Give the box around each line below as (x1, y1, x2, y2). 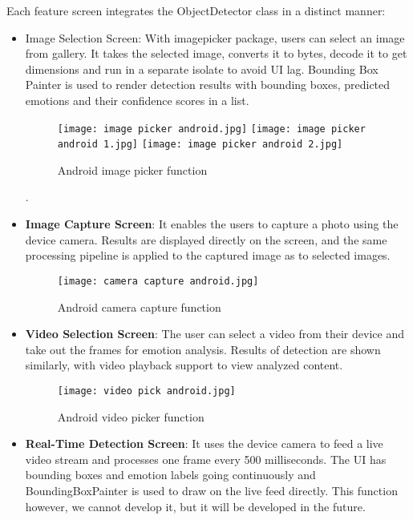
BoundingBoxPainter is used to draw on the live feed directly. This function (25, 482, 398, 498)
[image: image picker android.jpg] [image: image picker (57, 123, 366, 135)
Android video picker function (57, 408, 204, 425)
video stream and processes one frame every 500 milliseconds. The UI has (25, 450, 387, 467)
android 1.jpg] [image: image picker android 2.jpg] (57, 139, 343, 151)
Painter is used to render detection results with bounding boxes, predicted (25, 76, 391, 93)
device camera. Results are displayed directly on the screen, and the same (25, 231, 387, 248)
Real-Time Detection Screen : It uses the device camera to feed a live (25, 435, 383, 452)
